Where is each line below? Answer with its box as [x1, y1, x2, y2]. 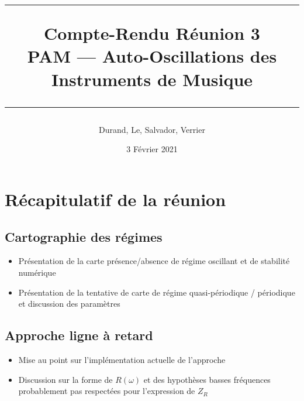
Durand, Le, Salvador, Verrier [99, 123, 205, 135]
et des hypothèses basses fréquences [143, 373, 271, 385]
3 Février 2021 [126, 143, 178, 155]
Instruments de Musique [51, 67, 253, 91]
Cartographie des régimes [5, 227, 163, 245]
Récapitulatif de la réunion [5, 187, 226, 211]
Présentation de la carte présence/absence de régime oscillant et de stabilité [18, 255, 290, 267]
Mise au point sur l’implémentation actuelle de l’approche [18, 353, 226, 365]
